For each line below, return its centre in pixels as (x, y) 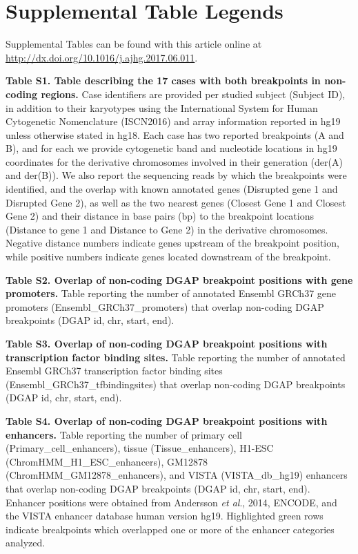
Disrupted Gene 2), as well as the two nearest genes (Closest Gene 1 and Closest (176, 202)
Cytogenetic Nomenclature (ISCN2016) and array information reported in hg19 (173, 121)
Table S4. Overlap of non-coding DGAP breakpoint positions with (167, 420)
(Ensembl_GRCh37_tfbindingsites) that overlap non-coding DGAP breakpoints (176, 384)
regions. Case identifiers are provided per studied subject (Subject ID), (193, 94)
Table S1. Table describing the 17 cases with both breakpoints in (163, 80)
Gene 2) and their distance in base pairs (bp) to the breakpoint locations (160, 216)
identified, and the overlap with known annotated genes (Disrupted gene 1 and (172, 189)
